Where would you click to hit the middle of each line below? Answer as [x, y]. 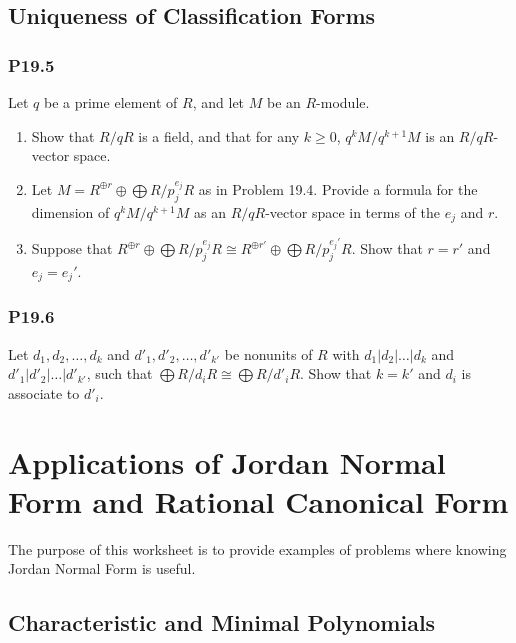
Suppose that [72, 248]
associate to [44, 392]
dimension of [70, 211]
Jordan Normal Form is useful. [102, 568]
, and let [218, 102]
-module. [343, 102]
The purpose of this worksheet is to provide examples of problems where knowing [257, 548]
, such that [119, 373]
